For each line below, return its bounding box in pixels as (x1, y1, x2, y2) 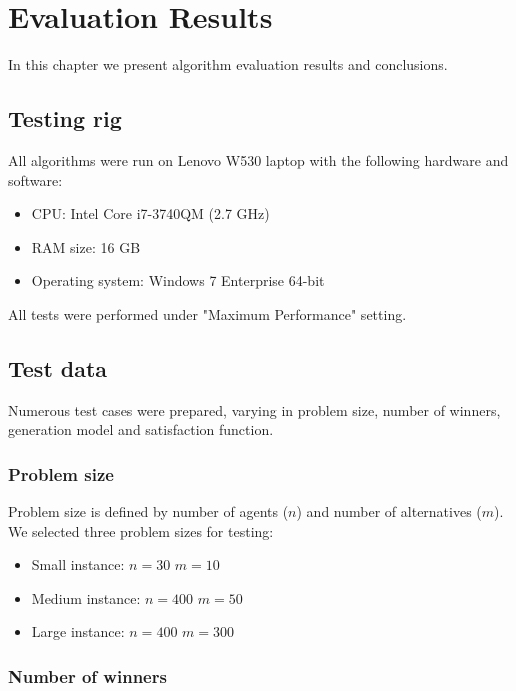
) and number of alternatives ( (296, 501, 482, 522)
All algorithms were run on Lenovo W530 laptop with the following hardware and (8, 149, 509, 170)
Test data (8, 352, 108, 383)
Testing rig (8, 103, 122, 134)
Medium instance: (31, 587, 141, 608)
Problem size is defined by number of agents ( (8, 501, 289, 522)
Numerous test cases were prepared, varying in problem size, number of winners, (8, 399, 501, 420)
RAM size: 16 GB (31, 236, 141, 257)
